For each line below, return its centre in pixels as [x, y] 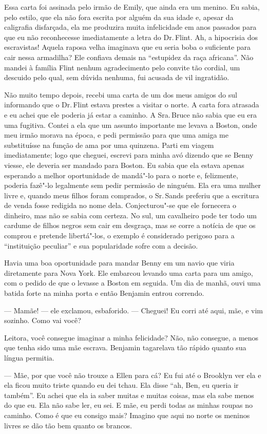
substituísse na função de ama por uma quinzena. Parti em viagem [109, 145]
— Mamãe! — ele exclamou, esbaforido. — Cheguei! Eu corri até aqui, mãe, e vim [133, 310]
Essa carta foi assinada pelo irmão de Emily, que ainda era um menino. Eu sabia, [132, 7]
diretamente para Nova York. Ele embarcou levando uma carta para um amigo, [129, 272]
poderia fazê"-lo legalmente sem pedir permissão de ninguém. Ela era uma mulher [133, 185]
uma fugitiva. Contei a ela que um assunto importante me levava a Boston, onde [131, 125]
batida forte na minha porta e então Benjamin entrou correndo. [104, 293]
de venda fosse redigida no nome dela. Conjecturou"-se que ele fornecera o [120, 205]
